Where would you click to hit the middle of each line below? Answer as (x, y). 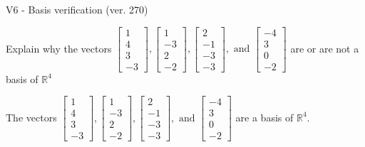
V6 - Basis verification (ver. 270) (77, 9)
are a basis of (264, 117)
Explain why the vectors (59, 48)
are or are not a (325, 48)
